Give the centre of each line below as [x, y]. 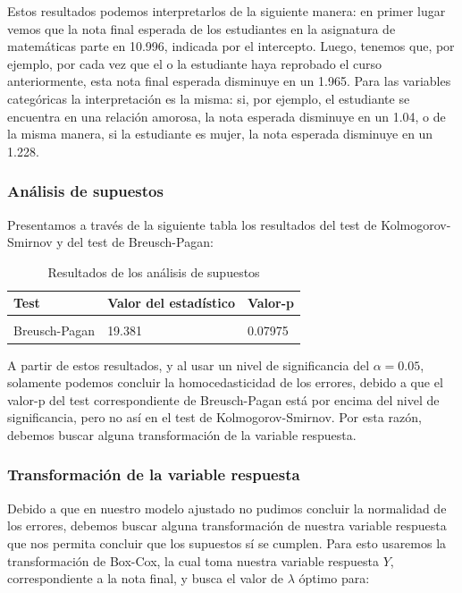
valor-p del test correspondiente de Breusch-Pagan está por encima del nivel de [223, 399]
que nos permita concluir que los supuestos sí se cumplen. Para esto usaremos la [227, 542]
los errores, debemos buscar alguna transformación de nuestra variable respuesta [227, 525]
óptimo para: [334, 578]
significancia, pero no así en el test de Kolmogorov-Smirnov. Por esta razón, [214, 417]
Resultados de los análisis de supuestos [154, 271]
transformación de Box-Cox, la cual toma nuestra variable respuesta [193, 560]
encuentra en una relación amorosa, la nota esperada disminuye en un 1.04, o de [227, 116]
